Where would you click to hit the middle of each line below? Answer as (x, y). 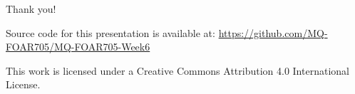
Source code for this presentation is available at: (110, 32)
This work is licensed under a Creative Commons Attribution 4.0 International (177, 70)
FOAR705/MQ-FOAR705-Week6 (78, 47)
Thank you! (31, 9)
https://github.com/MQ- (273, 32)
